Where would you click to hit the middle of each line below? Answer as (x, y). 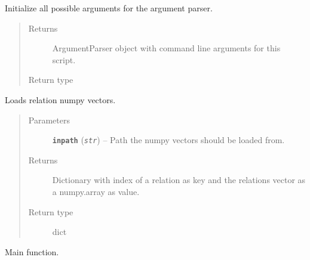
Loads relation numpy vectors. (60, 99)
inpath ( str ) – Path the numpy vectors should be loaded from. (168, 140)
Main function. (32, 251)
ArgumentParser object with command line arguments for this (166, 48)
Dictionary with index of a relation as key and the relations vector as (179, 180)
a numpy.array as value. (96, 191)
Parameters (49, 120)
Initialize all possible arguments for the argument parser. (109, 8)
